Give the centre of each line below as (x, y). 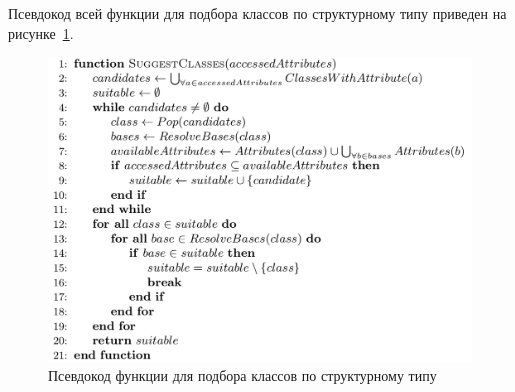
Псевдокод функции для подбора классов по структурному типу (242, 375)
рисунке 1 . (41, 32)
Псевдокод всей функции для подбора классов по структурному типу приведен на (257, 13)
